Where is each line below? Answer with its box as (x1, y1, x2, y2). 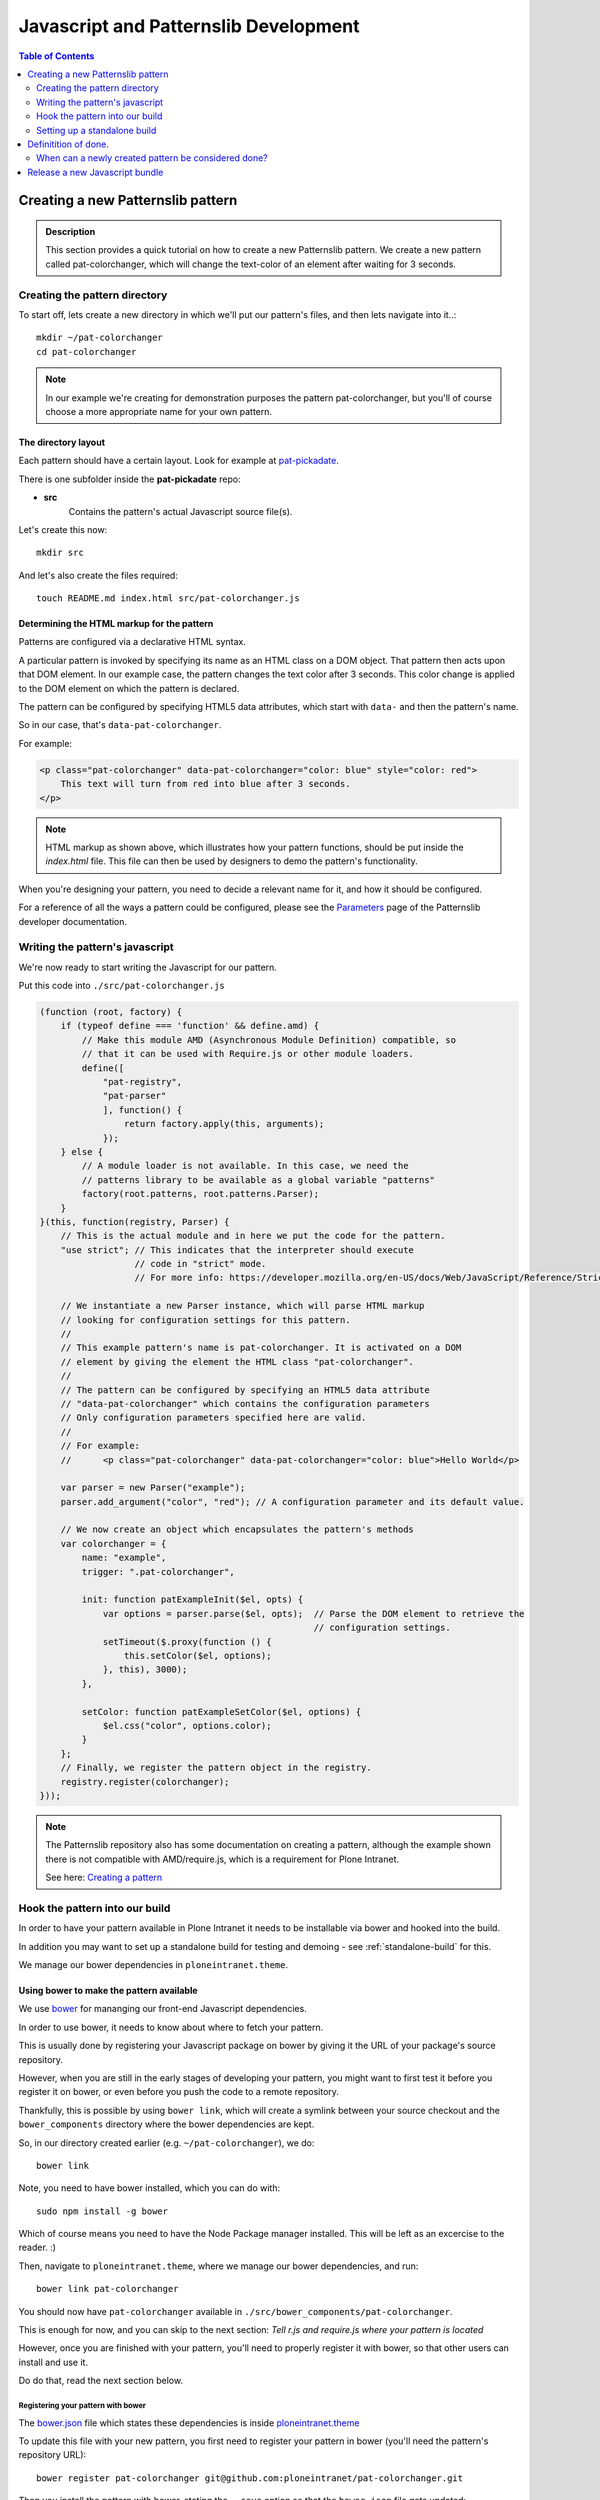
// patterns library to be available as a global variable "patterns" (81, 1174, 435, 1185)
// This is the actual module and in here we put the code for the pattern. (60, 1230, 446, 1242)
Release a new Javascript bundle (27, 166, 164, 178)
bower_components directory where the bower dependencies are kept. (18, 2118, 315, 2130)
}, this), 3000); (102, 1664, 188, 1675)
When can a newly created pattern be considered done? (36, 152, 269, 164)
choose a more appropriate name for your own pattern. (45, 405, 273, 417)
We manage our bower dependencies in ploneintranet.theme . (18, 1958, 289, 1970)
